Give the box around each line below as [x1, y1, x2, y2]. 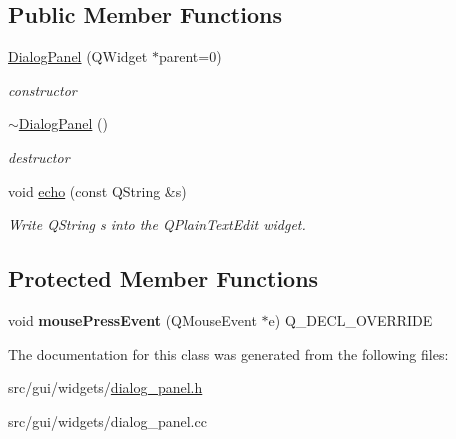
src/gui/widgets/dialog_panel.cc [8, 410, 207, 431]
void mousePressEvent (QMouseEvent [8, 309, 257, 330]
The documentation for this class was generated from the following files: [8, 343, 449, 364]
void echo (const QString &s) [8, 180, 187, 201]
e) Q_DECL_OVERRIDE [268, 309, 433, 330]
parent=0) [158, 46, 222, 67]
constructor [8, 79, 77, 100]
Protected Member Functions [8, 263, 319, 294]
